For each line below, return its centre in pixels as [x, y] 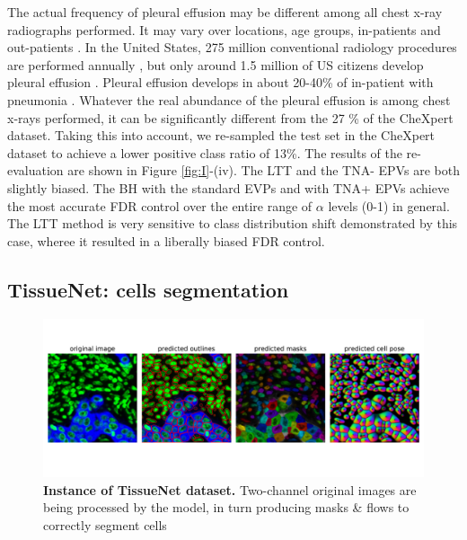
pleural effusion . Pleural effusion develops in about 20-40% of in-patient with [220, 82]
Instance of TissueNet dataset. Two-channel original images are [230, 489]
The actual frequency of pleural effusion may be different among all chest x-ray [225, 12]
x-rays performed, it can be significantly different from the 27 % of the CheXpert [230, 117]
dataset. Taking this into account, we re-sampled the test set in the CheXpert [221, 135]
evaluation [35, 170]
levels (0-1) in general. [389, 205]
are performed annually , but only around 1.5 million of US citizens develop [216, 64]
